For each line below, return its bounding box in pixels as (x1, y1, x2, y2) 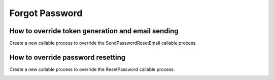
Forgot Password (9, 8, 83, 19)
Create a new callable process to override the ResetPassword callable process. (9, 66, 175, 72)
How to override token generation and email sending (9, 27, 179, 35)
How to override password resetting (9, 53, 126, 61)
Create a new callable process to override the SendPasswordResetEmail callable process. (9, 40, 197, 46)
